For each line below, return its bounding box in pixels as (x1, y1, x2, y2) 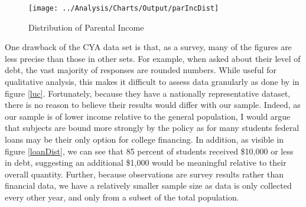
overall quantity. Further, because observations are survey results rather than (5, 167, 284, 180)
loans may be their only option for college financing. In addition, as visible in (5, 133, 284, 145)
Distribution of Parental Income (28, 21, 144, 33)
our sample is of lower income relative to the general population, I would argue (5, 110, 291, 122)
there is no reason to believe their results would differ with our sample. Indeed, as (5, 98, 301, 111)
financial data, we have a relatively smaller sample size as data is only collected (5, 179, 292, 192)
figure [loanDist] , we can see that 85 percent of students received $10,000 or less (5, 144, 294, 157)
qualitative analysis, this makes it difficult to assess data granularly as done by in (5, 75, 300, 88)
